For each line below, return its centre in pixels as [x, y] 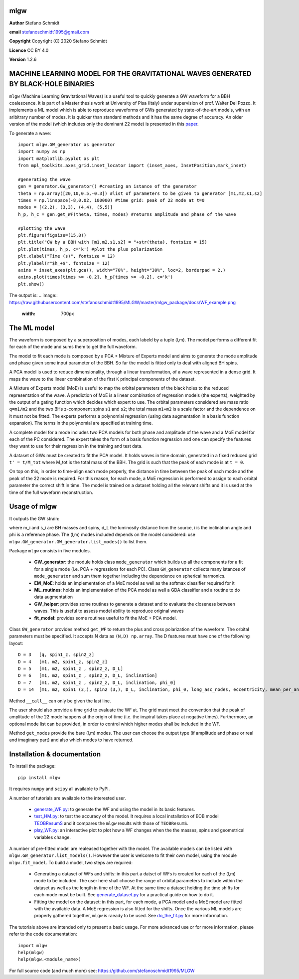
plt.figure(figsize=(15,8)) [52, 235]
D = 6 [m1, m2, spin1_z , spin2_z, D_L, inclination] [88, 676]
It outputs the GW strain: [34, 518]
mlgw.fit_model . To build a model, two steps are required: [71, 862]
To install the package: [32, 766]
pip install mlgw [39, 777]
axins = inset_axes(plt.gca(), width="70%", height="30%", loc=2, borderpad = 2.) [122, 270]
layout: [16, 643]
